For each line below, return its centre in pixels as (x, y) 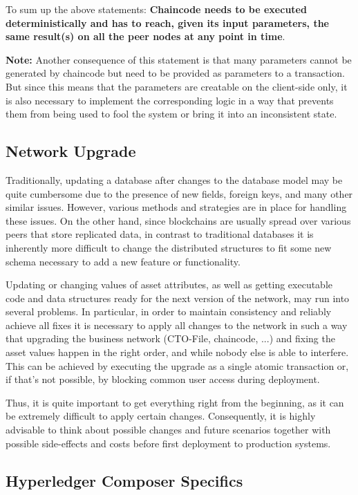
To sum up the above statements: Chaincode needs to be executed (156, 9)
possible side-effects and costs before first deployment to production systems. (168, 443)
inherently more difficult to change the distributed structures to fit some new (169, 247)
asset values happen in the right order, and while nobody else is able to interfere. (177, 352)
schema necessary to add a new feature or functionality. (123, 261)
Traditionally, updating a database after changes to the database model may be (174, 179)
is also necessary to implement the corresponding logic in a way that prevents (170, 100)
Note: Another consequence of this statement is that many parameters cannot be (179, 59)
